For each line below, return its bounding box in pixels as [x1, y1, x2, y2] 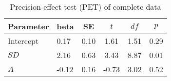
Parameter [8, 20, 49, 32]
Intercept [8, 35, 39, 46]
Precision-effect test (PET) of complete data [10, 1, 161, 12]
